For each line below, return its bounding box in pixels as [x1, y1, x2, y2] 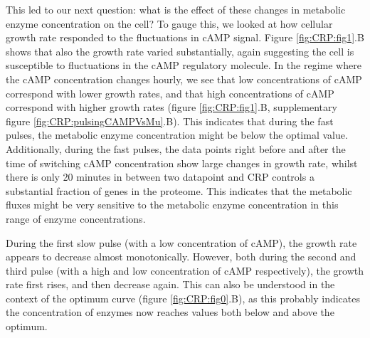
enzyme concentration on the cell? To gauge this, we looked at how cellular [6, 16, 333, 31]
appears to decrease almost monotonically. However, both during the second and [6, 249, 356, 264]
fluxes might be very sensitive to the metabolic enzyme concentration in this [6, 197, 339, 212]
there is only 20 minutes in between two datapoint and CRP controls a [6, 169, 314, 184]
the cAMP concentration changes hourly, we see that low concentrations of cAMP [6, 71, 362, 86]
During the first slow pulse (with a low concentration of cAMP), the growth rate [6, 235, 357, 250]
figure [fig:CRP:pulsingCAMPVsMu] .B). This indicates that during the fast [6, 113, 334, 128]
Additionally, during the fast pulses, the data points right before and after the [6, 141, 346, 156]
